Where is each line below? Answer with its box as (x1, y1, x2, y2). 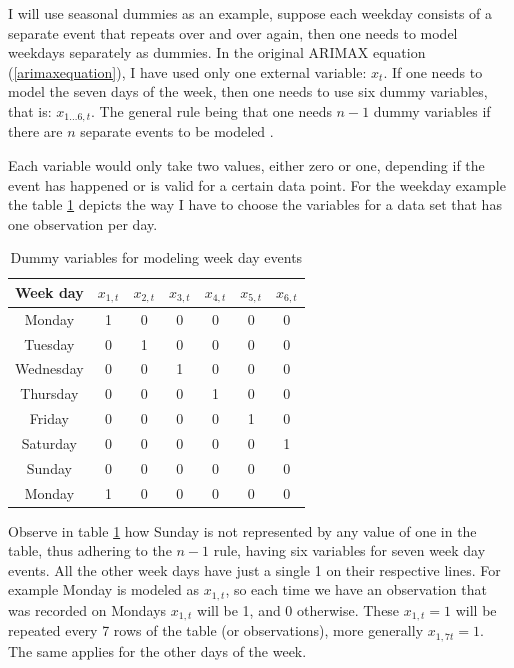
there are (8, 121, 63, 142)
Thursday (20, 383, 79, 404)
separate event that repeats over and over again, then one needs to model (8, 22, 458, 43)
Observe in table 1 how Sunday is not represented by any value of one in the (8, 520, 477, 541)
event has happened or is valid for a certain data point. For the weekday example (8, 174, 506, 195)
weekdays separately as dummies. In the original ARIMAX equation (8, 42, 426, 63)
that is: (8, 100, 52, 121)
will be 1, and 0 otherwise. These (197, 599, 400, 620)
